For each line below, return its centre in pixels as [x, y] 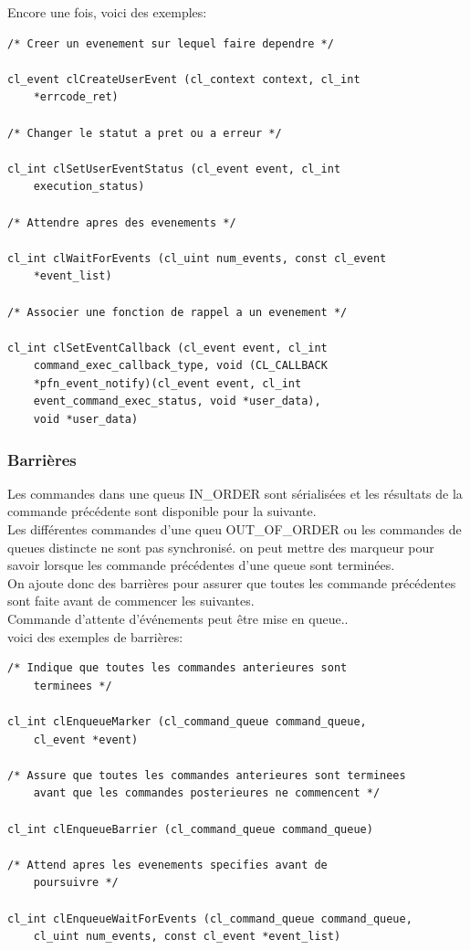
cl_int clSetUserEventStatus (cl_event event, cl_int [174, 169]
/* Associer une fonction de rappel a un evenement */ [178, 312]
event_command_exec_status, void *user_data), [177, 401]
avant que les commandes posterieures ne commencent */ [207, 793]
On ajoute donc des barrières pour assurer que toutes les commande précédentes [232, 582]
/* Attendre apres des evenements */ [122, 222]
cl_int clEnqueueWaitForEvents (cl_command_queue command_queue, [210, 918]
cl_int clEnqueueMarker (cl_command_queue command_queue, [187, 722]
